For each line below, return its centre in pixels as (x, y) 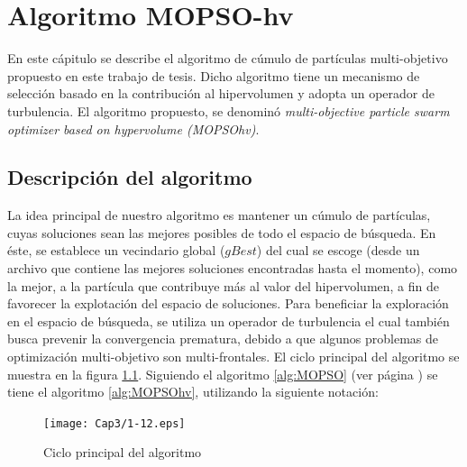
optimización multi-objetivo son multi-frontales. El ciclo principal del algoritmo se (233, 357)
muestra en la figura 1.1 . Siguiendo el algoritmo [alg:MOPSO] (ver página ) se (223, 374)
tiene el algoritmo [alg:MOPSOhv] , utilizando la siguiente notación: (193, 392)
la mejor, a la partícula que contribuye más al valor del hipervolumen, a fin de (224, 285)
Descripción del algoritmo (130, 177)
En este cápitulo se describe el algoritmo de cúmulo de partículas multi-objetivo (228, 58)
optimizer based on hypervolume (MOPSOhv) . (133, 128)
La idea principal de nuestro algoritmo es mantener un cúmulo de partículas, (219, 215)
